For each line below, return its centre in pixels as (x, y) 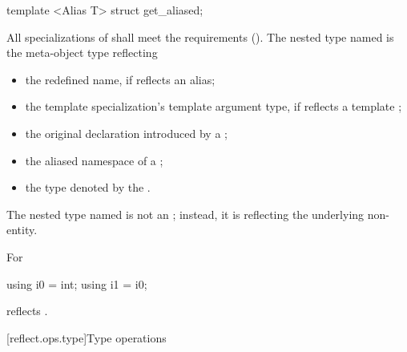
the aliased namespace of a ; (94, 160)
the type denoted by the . (88, 187)
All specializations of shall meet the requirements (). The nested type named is (200, 36)
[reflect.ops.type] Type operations (87, 337)
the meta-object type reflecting (82, 53)
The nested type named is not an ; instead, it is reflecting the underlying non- (198, 214)
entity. (22, 230)
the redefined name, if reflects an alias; (120, 79)
